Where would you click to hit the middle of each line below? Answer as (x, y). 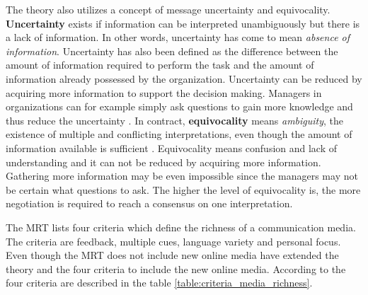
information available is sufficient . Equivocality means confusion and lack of (172, 147)
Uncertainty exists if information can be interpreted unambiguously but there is (183, 23)
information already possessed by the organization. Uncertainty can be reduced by (184, 78)
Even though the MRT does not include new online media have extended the (172, 255)
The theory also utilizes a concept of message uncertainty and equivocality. (168, 9)
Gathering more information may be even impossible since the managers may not (182, 176)
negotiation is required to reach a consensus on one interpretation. (149, 203)
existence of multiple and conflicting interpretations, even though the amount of (179, 134)
